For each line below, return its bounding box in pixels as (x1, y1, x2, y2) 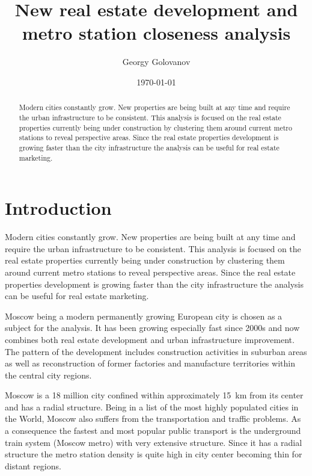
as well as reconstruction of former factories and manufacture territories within (5, 357, 295, 369)
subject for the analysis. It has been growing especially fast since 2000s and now (5, 321, 300, 334)
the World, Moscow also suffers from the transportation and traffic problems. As (5, 412, 301, 425)
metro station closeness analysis (22, 20, 291, 45)
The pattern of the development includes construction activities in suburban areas (5, 345, 307, 357)
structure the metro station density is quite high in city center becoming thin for (5, 448, 302, 460)
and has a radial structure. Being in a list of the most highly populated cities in (5, 400, 299, 413)
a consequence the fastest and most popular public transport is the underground (5, 424, 301, 437)
